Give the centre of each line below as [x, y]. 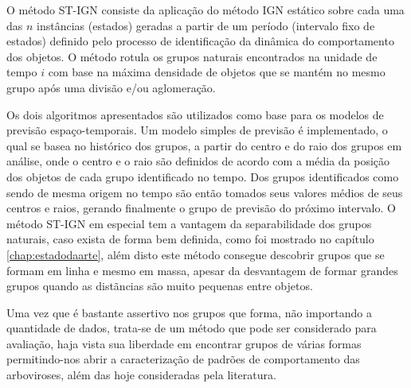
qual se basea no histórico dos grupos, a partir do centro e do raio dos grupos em [204, 145]
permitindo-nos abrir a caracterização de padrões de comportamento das [183, 359]
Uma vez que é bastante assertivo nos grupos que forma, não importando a [190, 312]
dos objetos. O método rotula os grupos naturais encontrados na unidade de [192, 56]
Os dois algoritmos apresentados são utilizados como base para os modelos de [195, 114]
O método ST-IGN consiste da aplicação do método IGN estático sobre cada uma [205, 10]
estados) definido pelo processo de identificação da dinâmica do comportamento [200, 41]
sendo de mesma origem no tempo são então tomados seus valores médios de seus [205, 192]
